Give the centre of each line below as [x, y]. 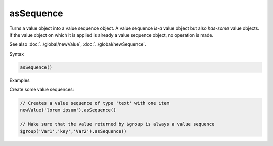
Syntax [17, 54]
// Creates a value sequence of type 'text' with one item [95, 103]
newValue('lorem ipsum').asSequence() [68, 110]
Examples [19, 80]
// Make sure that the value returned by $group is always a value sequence [117, 124]
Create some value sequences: [42, 90]
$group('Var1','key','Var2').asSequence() [73, 131]
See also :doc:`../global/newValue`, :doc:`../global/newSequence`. [78, 44]
